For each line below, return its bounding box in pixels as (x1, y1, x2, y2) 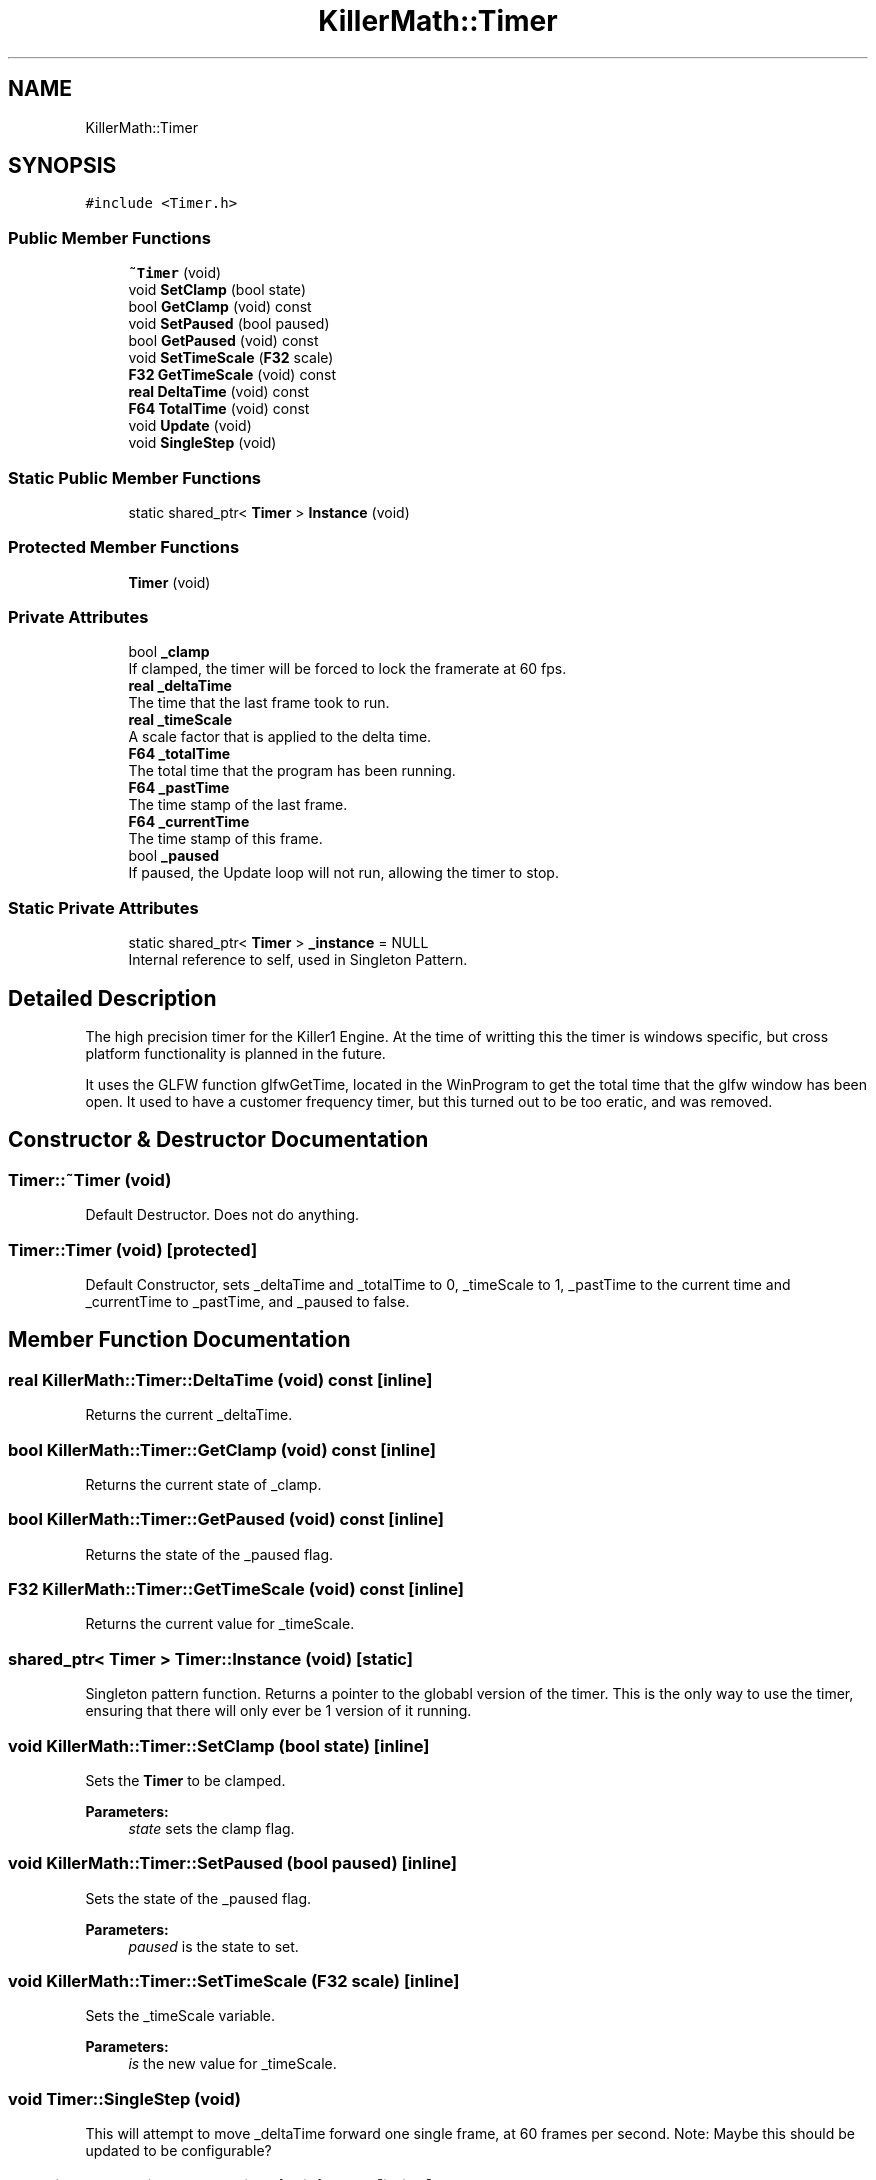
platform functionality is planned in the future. (85, 1045, 386, 1063)
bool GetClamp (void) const (128, 298, 312, 316)
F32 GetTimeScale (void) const (128, 366, 337, 384)
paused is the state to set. (128, 1937, 299, 1955)
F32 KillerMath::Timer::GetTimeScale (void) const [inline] (8, 1579, 464, 1600)
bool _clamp (128, 643, 210, 661)
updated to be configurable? (85, 2142, 272, 2160)
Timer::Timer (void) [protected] (8, 1239, 258, 1260)
